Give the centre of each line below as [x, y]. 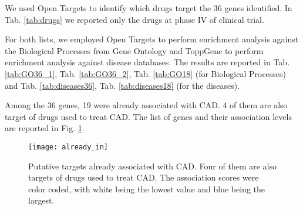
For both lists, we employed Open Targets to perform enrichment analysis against [152, 39]
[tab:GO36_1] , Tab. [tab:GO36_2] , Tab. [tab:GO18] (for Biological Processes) [146, 73]
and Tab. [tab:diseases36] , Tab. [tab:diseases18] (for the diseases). [122, 85]
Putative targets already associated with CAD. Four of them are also [152, 166]
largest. [41, 200]
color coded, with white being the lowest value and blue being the [147, 189]
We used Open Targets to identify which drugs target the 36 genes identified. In [149, 8]
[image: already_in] [68, 147]
